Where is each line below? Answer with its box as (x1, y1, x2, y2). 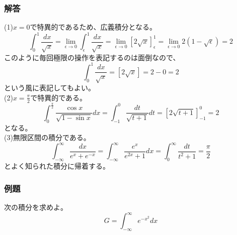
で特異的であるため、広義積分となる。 (30, 22, 157, 32)
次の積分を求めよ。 (4, 202, 67, 212)
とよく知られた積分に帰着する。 (4, 161, 110, 171)
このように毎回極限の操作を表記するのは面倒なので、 (4, 52, 180, 62)
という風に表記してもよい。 (4, 82, 95, 93)
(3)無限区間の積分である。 (4, 132, 91, 143)
